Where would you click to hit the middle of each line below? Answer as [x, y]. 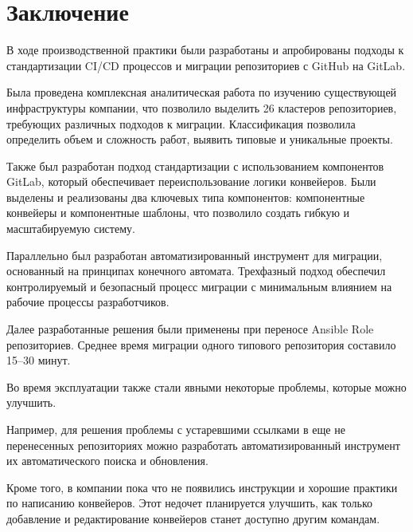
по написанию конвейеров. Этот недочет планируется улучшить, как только [189, 503]
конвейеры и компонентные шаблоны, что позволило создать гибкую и [178, 213]
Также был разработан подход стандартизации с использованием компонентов [195, 166]
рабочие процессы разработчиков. [88, 302]
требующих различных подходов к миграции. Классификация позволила [181, 123]
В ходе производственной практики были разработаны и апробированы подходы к [205, 50]
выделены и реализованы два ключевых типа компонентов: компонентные [186, 197]
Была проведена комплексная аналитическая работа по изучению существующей [202, 92]
